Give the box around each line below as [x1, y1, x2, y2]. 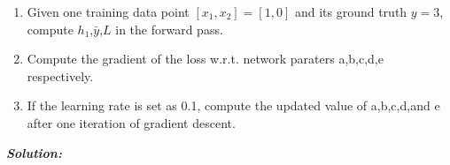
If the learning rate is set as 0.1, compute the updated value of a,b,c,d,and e [27, 96, 440, 115]
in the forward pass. [115, 19, 223, 38]
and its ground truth [294, 3, 407, 20]
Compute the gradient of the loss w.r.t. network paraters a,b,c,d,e [27, 49, 384, 68]
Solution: [6, 143, 62, 161]
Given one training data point [27, 3, 190, 20]
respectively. [27, 66, 94, 85]
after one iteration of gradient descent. [27, 113, 236, 131]
